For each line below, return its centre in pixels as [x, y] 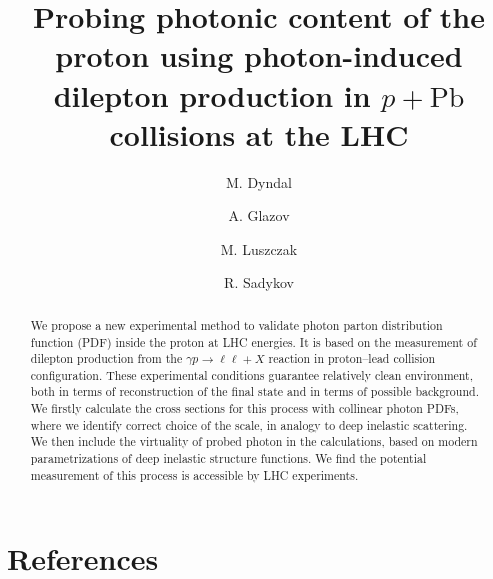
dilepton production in [212, 94]
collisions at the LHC [259, 133]
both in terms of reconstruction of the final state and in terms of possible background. [254, 391]
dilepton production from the [106, 358]
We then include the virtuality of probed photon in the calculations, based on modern [254, 441]
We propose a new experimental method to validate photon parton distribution [236, 324]
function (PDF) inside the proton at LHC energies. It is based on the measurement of [253, 341]
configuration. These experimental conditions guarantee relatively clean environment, [252, 374]
